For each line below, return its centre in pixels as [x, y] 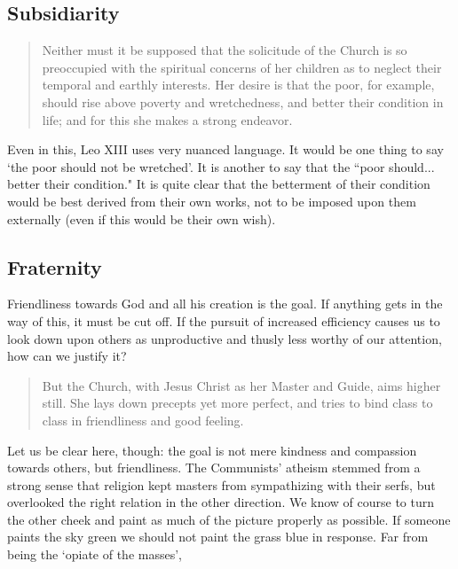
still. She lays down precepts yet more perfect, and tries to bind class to [237, 403]
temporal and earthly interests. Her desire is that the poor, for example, [238, 85]
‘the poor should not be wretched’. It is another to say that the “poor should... [221, 166]
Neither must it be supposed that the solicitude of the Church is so [225, 50]
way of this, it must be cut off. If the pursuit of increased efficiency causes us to [224, 320]
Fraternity [55, 266]
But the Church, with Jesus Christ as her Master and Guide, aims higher [241, 385]
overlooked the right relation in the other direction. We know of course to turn [221, 502]
